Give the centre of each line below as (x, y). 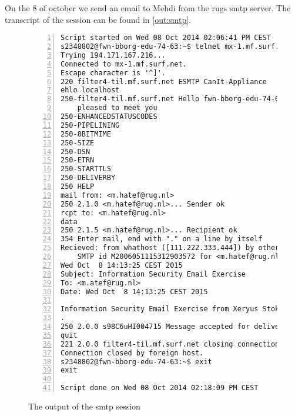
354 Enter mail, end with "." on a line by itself (162, 239)
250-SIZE (78, 143)
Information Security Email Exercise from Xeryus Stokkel (176, 309)
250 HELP (78, 187)
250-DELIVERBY (88, 178)
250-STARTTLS (86, 169)
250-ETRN (78, 160)
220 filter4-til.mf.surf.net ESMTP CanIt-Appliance (164, 81)
